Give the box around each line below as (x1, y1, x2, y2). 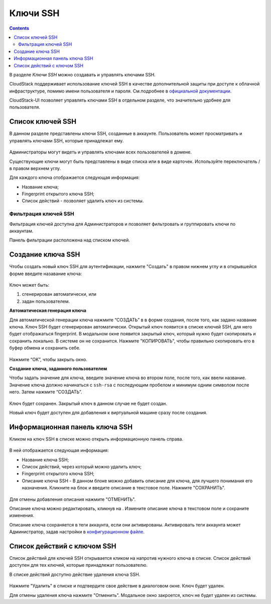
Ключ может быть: (9, 282, 50, 288)
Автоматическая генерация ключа (9, 307, 86, 314)
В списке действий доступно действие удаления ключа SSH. (9, 571, 141, 577)
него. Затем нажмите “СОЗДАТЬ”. (9, 389, 82, 395)
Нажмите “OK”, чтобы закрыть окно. (9, 356, 87, 362)
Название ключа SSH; (22, 457, 69, 463)
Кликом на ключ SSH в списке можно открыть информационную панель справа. (9, 436, 183, 442)
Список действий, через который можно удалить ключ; (22, 464, 142, 470)
